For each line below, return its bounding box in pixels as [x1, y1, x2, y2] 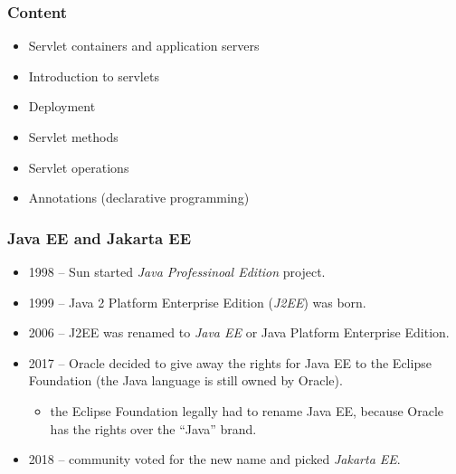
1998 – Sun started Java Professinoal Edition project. [28, 262, 326, 280]
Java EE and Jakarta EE [7, 226, 192, 249]
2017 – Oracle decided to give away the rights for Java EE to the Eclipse [28, 353, 432, 372]
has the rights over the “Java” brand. [50, 419, 257, 438]
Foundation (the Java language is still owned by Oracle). [28, 371, 343, 390]
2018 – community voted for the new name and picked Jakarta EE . [28, 450, 401, 469]
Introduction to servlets [28, 66, 159, 85]
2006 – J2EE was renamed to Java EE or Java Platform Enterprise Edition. [28, 323, 450, 342]
